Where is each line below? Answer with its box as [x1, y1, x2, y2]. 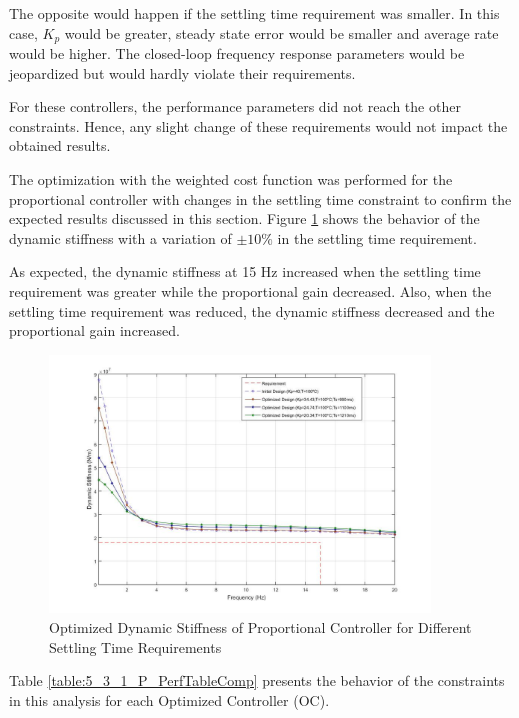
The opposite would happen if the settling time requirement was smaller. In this [9, 3, 500, 23]
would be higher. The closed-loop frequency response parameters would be [9, 43, 465, 64]
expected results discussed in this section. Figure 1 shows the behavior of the [9, 208, 480, 229]
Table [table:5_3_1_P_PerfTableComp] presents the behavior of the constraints [9, 670, 505, 691]
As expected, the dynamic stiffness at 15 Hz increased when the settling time [9, 261, 481, 282]
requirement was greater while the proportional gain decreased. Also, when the [9, 280, 492, 301]
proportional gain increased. [9, 320, 180, 341]
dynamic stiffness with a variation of [9, 227, 232, 248]
